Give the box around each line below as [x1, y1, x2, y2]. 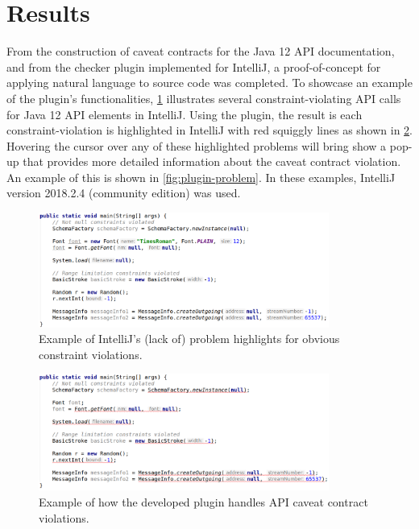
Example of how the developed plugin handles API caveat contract [39, 493, 368, 510]
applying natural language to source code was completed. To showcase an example [6, 74, 413, 91]
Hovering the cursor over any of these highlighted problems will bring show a [6, 137, 387, 154]
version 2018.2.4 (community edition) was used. [6, 184, 241, 201]
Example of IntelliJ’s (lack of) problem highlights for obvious [39, 330, 340, 347]
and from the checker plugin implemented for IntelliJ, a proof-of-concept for [6, 58, 381, 75]
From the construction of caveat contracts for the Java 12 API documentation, [6, 43, 395, 60]
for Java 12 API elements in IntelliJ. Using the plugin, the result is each [6, 105, 363, 122]
